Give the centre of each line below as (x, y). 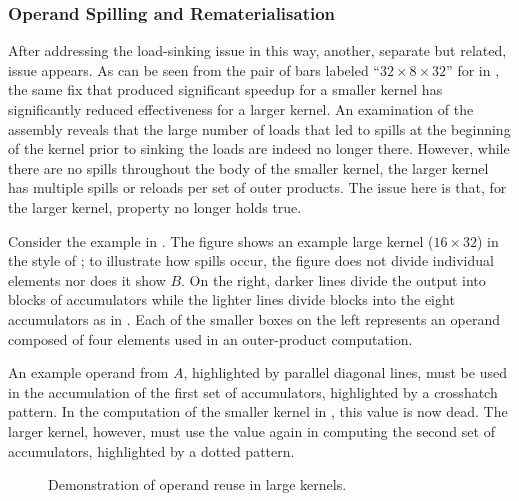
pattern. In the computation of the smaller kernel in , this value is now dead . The (258, 411)
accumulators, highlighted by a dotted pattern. (151, 450)
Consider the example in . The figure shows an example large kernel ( (221, 240)
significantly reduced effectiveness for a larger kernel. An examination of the (241, 109)
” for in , (473, 69)
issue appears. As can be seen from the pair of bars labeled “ (194, 69)
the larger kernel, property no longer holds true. (155, 206)
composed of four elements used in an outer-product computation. (210, 338)
